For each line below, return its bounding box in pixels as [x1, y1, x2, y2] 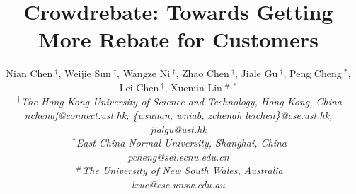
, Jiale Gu [235, 66, 278, 81]
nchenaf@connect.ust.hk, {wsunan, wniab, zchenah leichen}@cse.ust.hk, [24, 108, 333, 122]
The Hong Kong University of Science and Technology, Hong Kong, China [21, 93, 342, 108]
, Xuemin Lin [164, 79, 222, 94]
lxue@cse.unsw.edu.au [132, 177, 225, 192]
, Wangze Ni [117, 66, 171, 81]
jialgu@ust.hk [150, 121, 207, 136]
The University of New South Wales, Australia [82, 163, 283, 178]
